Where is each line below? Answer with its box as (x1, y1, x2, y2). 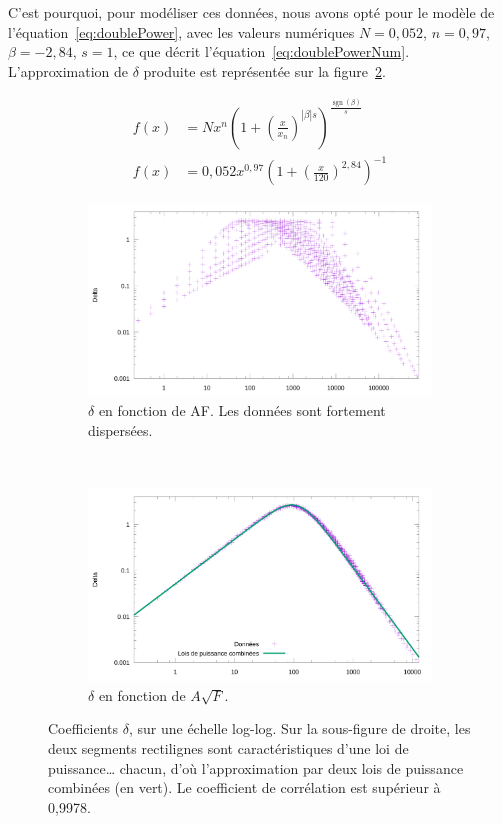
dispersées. (88, 419, 153, 440)
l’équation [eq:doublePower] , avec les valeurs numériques (8, 21, 355, 42)
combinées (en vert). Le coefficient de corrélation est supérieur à (48, 777, 441, 798)
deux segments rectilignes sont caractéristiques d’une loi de (48, 737, 409, 758)
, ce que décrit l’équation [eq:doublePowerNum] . (113, 41, 410, 62)
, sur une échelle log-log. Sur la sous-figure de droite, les (128, 718, 471, 739)
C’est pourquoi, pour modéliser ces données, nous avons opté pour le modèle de (8, 2, 495, 22)
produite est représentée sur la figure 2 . (143, 60, 386, 81)
